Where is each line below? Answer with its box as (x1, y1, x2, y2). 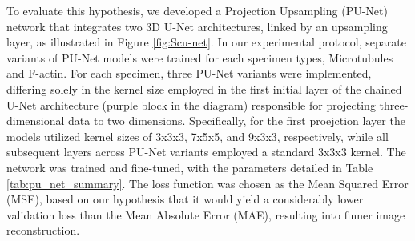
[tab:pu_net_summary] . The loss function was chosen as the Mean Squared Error (6, 175, 409, 191)
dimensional (6, 112, 65, 129)
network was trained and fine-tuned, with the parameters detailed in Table (6, 159, 373, 175)
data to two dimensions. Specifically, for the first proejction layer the (68, 112, 405, 129)
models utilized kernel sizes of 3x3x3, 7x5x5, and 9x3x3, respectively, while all (6, 127, 389, 144)
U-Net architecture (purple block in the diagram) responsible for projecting (6, 96, 376, 113)
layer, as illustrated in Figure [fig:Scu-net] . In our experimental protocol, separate (6, 34, 406, 50)
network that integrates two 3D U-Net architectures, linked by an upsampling (6, 18, 388, 34)
